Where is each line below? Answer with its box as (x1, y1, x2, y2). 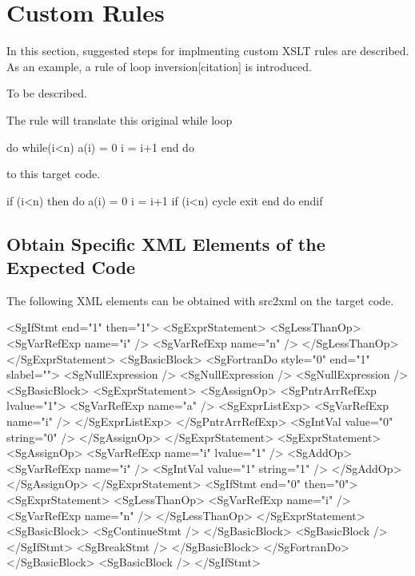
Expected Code (6, 255, 136, 280)
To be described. (6, 85, 87, 101)
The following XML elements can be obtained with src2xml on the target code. (6, 292, 394, 308)
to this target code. (6, 165, 101, 182)
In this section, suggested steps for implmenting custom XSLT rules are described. (6, 42, 409, 59)
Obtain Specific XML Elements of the (6, 231, 325, 256)
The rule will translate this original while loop (6, 111, 233, 128)
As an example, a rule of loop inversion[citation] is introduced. (6, 58, 312, 74)
